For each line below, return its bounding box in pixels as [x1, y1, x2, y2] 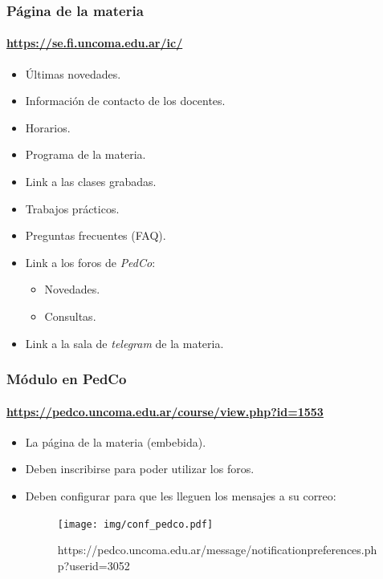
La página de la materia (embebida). [25, 433, 206, 450]
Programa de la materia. [25, 146, 146, 163]
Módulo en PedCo [6, 369, 127, 389]
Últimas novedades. [25, 65, 121, 82]
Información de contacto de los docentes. [25, 92, 226, 109]
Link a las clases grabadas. [25, 173, 157, 190]
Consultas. [44, 307, 96, 324]
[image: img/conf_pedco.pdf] [57, 518, 214, 530]
